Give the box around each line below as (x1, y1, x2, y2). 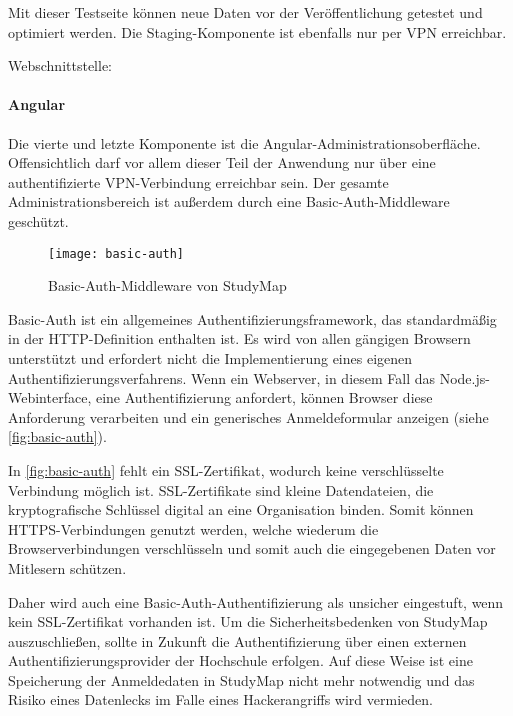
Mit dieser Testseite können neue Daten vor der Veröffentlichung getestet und (8, 2, 483, 22)
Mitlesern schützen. (8, 557, 127, 578)
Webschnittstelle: (8, 55, 112, 76)
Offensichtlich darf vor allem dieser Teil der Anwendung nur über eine (8, 152, 436, 173)
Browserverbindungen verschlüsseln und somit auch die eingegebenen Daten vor (8, 538, 496, 559)
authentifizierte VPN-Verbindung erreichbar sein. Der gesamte (8, 171, 389, 192)
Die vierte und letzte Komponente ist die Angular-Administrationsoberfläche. (8, 132, 481, 153)
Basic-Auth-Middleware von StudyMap (48, 275, 287, 296)
